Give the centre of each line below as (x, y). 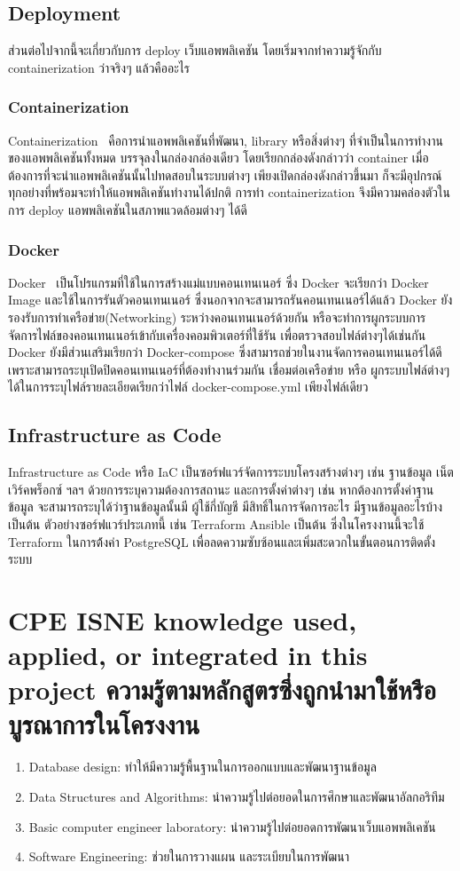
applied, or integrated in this (188, 655)
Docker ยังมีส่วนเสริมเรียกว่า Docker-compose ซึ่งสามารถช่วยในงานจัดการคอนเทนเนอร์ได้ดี (225, 352)
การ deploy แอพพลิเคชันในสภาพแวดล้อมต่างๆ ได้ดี (128, 209)
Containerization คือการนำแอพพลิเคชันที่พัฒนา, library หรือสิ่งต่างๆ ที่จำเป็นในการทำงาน (226, 140)
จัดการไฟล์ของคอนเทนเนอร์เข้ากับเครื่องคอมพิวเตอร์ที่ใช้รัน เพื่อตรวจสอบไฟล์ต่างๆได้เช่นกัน (217, 334)
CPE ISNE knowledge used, (183, 619)
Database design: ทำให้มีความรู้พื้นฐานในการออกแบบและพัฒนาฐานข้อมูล (203, 767)
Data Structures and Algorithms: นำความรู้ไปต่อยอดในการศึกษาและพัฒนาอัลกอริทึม (237, 796)
